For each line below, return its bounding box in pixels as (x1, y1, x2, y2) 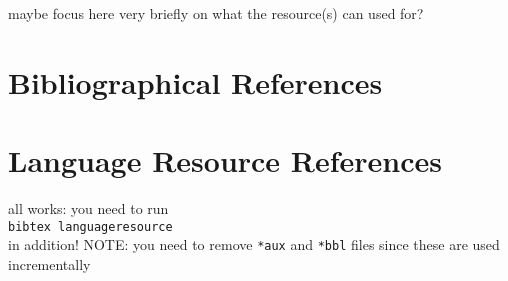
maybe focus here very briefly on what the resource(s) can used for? (8, 3, 424, 23)
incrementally (8, 254, 91, 274)
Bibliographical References (8, 61, 383, 102)
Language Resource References (8, 140, 443, 181)
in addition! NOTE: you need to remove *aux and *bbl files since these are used (8, 234, 500, 255)
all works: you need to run (8, 198, 169, 219)
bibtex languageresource (8, 219, 173, 234)
